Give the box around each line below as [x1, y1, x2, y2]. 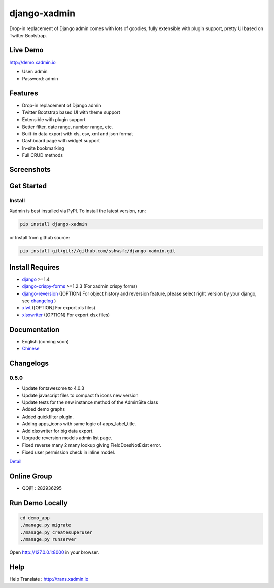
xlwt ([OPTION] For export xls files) [22, 305, 96, 311]
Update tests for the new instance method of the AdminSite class [22, 399, 158, 405]
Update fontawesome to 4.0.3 [22, 385, 85, 391]
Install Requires [9, 262, 60, 272]
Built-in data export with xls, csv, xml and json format [22, 131, 133, 137]
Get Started [9, 182, 47, 190]
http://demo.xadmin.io [9, 59, 56, 65]
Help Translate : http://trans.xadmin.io [9, 576, 89, 582]
